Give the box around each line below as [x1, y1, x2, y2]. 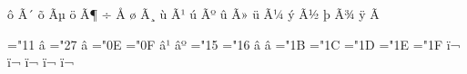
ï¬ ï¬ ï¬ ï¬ [7, 52, 75, 71]
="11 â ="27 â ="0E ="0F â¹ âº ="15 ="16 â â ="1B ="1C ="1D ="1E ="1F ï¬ [7, 34, 461, 53]
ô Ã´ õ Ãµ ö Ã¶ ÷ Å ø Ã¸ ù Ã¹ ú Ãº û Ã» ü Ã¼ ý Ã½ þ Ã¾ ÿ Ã [7, 5, 380, 23]
